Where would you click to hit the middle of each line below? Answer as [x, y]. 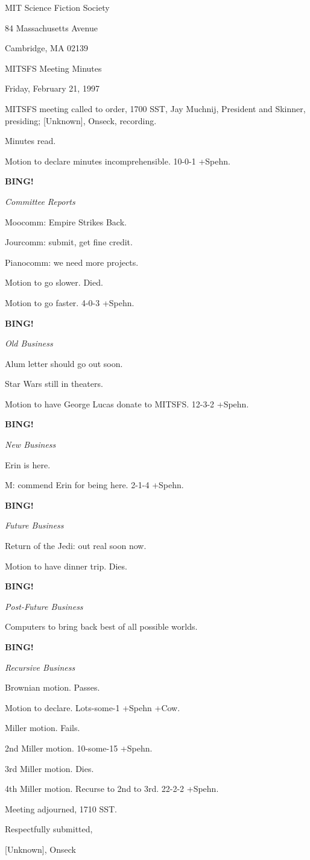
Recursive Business [40, 667]
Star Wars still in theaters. [54, 384]
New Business [30, 444]
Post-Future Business [44, 606]
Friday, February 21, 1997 [52, 88]
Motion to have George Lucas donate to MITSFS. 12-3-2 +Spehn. [127, 403]
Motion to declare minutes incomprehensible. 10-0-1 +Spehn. [118, 161]
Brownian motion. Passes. [52, 687]
